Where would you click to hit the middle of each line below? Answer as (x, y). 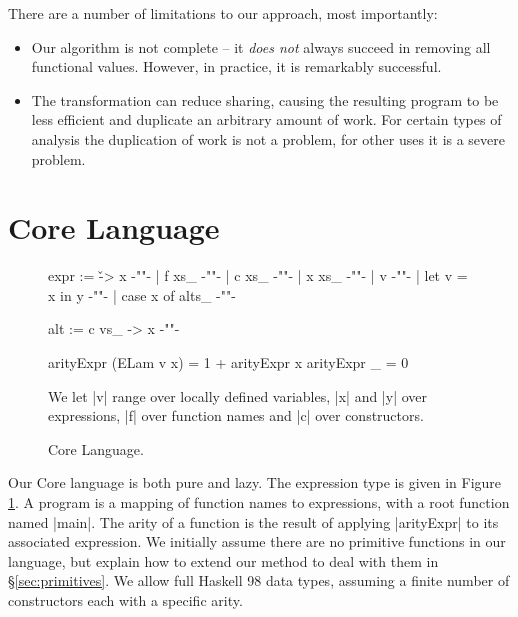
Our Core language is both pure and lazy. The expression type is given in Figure (255, 482)
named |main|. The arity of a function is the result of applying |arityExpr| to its (253, 521)
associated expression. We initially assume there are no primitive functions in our (257, 541)
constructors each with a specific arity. (125, 600)
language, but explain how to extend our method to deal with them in (223, 560)
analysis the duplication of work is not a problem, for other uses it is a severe (268, 138)
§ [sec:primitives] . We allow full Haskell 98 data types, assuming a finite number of (259, 580)
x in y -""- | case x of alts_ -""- (142, 294)
